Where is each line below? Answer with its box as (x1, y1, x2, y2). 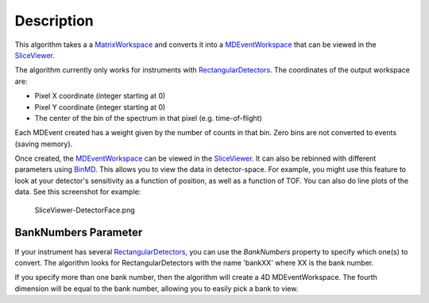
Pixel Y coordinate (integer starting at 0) (34, 102, 166, 111)
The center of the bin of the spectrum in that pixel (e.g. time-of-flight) (34, 113, 262, 122)
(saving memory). (14, 139, 73, 149)
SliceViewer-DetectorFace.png (34, 205, 135, 215)
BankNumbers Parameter (14, 226, 143, 239)
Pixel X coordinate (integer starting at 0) (34, 91, 166, 101)
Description (14, 12, 95, 29)
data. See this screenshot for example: (14, 187, 141, 196)
